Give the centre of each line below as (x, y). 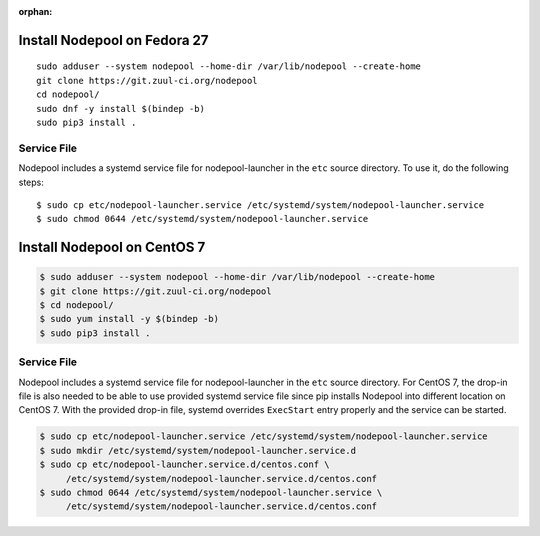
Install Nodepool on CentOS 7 (112, 247)
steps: (31, 182)
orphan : (35, 11)
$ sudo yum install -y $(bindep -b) (129, 319)
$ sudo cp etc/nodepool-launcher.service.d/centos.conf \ (184, 464)
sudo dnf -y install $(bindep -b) (120, 108)
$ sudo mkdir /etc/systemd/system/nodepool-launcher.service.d (198, 450)
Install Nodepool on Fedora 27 (113, 40)
